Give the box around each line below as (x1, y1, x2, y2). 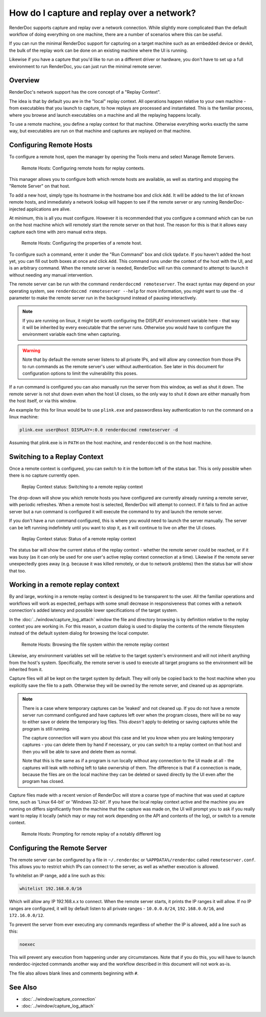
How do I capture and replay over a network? (9, 7, 197, 18)
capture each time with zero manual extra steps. (9, 229, 107, 235)
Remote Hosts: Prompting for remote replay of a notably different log (21, 831, 161, 837)
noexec (19, 942, 35, 947)
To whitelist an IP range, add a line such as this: (9, 873, 106, 878)
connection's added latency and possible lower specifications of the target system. (9, 607, 178, 613)
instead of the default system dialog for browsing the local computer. (9, 630, 149, 636)
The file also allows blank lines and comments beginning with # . (9, 970, 139, 976)
